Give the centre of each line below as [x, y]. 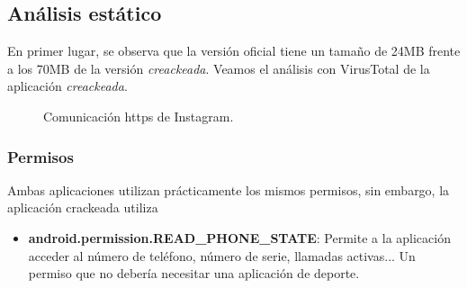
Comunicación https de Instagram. [139, 116]
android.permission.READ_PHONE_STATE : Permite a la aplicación [239, 237]
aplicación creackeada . [67, 86]
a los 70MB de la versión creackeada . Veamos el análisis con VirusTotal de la [219, 68]
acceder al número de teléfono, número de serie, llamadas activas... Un [222, 255]
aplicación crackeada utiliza [83, 207]
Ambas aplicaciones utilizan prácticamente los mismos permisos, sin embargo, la [229, 189]
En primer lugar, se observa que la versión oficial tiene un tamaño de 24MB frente [234, 51]
